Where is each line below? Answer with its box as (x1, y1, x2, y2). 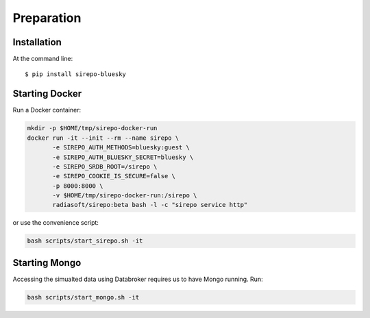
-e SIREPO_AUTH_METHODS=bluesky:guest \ (52, 144, 190, 151)
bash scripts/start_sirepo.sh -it (27, 237, 143, 245)
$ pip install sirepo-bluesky (25, 71, 127, 78)
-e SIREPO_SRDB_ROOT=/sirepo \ (52, 162, 158, 171)
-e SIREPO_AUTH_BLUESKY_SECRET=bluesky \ (52, 153, 194, 161)
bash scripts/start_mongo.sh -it (27, 293, 140, 301)
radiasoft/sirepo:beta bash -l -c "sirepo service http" (52, 201, 248, 209)
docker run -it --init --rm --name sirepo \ (27, 134, 180, 142)
